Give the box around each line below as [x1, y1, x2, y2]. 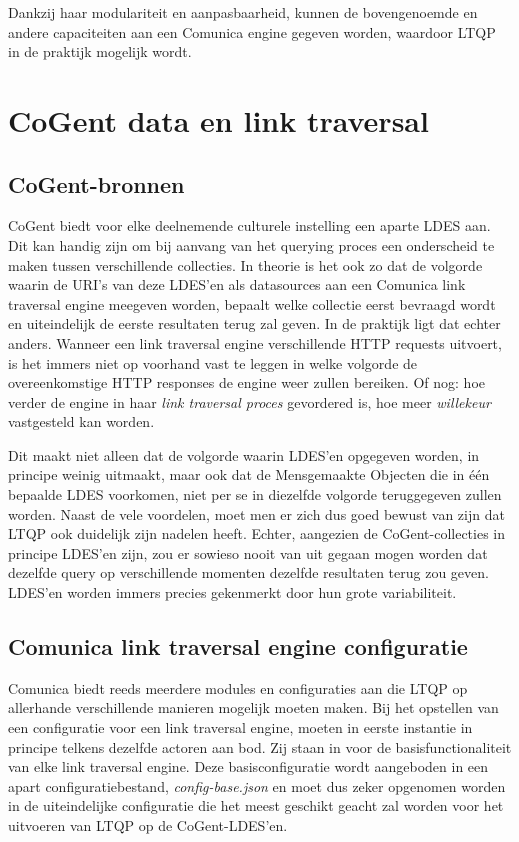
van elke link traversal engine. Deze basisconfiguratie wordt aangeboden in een [8, 756, 489, 777]
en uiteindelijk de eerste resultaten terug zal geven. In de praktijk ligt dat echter [8, 313, 501, 334]
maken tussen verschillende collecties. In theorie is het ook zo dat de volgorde [8, 254, 483, 275]
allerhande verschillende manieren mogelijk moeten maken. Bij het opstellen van [8, 697, 499, 718]
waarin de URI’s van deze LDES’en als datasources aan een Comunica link [8, 274, 466, 295]
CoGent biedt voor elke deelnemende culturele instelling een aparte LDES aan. [8, 215, 491, 236]
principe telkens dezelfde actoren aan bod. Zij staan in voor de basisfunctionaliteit [8, 736, 512, 757]
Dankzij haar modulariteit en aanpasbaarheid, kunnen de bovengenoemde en [8, 2, 478, 22]
